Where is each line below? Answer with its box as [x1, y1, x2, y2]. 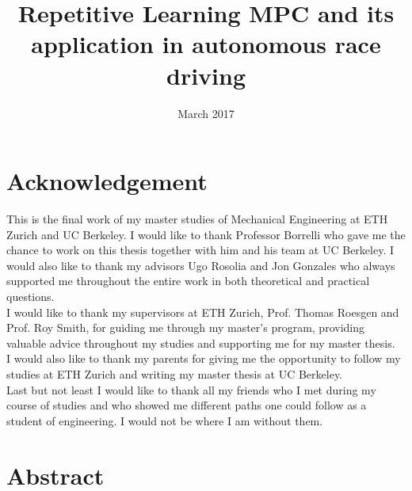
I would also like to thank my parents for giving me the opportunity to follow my [6, 350, 401, 367]
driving [166, 59, 246, 91]
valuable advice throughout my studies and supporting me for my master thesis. [6, 334, 395, 351]
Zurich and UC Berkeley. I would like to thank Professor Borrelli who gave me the [6, 226, 406, 242]
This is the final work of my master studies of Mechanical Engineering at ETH [6, 211, 388, 227]
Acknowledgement [6, 165, 208, 197]
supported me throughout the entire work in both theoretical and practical [6, 272, 370, 289]
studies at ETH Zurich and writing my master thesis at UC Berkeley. [6, 365, 343, 382]
